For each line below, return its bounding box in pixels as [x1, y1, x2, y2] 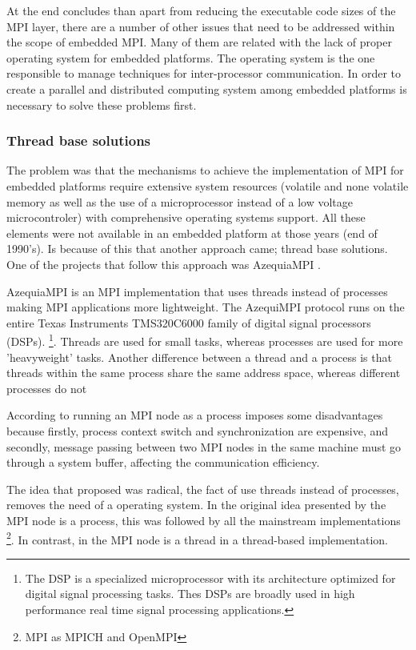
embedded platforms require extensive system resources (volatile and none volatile [6, 177, 409, 194]
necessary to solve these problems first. [6, 96, 197, 113]
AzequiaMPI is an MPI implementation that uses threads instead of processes [6, 283, 388, 299]
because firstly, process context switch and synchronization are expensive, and [6, 422, 389, 439]
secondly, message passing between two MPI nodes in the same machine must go [6, 438, 402, 455]
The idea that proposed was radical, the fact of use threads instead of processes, [6, 480, 399, 497]
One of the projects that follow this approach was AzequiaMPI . [6, 255, 321, 272]
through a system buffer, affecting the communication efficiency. [6, 454, 320, 471]
